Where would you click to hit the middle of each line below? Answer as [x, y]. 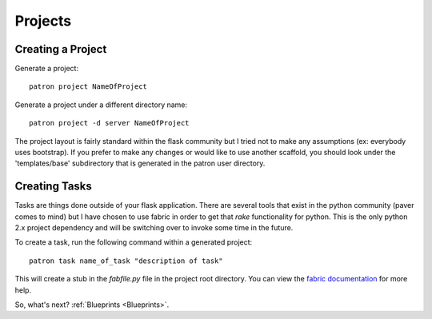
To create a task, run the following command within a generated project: [134, 242]
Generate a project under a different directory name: [101, 105]
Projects [43, 21]
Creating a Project [61, 49]
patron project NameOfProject [88, 87]
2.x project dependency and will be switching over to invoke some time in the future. [154, 228]
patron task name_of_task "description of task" [126, 261]
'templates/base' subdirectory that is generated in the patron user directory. [140, 163]
